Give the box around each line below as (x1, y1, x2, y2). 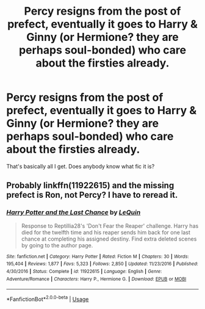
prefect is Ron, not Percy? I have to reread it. (6, 190, 178, 200)
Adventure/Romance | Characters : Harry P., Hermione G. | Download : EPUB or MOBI (6, 276, 187, 282)
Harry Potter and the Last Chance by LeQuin (6, 208, 141, 217)
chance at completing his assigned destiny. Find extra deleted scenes (21, 235, 197, 242)
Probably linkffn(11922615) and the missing (6, 180, 174, 191)
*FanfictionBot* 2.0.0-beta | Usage (6, 294, 89, 303)
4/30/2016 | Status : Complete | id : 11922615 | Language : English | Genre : (6, 268, 162, 274)
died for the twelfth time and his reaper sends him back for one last (21, 228, 191, 236)
